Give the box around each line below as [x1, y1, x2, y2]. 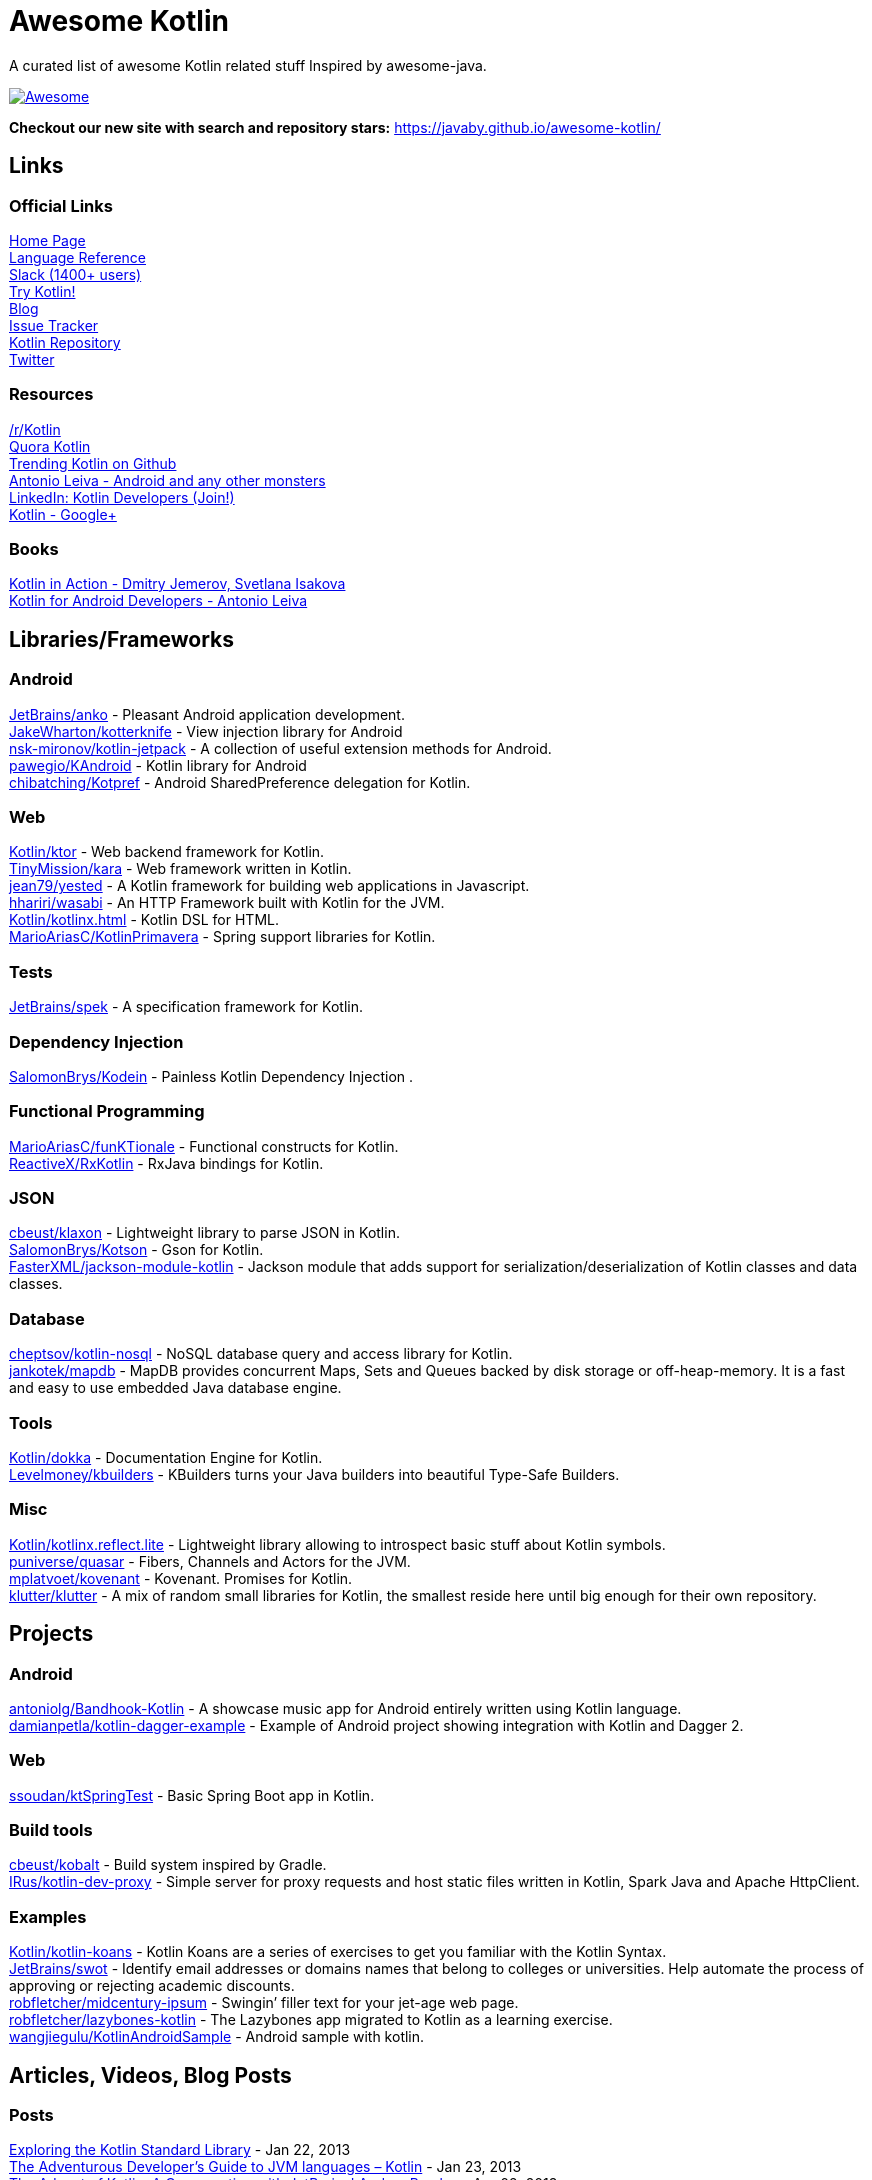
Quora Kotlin [9, 437, 91, 455]
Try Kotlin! [9, 282, 76, 300]
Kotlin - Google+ [9, 505, 117, 523]
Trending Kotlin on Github [9, 454, 177, 472]
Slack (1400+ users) [9, 265, 142, 283]
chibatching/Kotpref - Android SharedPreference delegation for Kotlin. [9, 773, 471, 791]
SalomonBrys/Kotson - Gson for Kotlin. [9, 1241, 264, 1259]
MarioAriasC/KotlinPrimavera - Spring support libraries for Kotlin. [9, 928, 436, 946]
